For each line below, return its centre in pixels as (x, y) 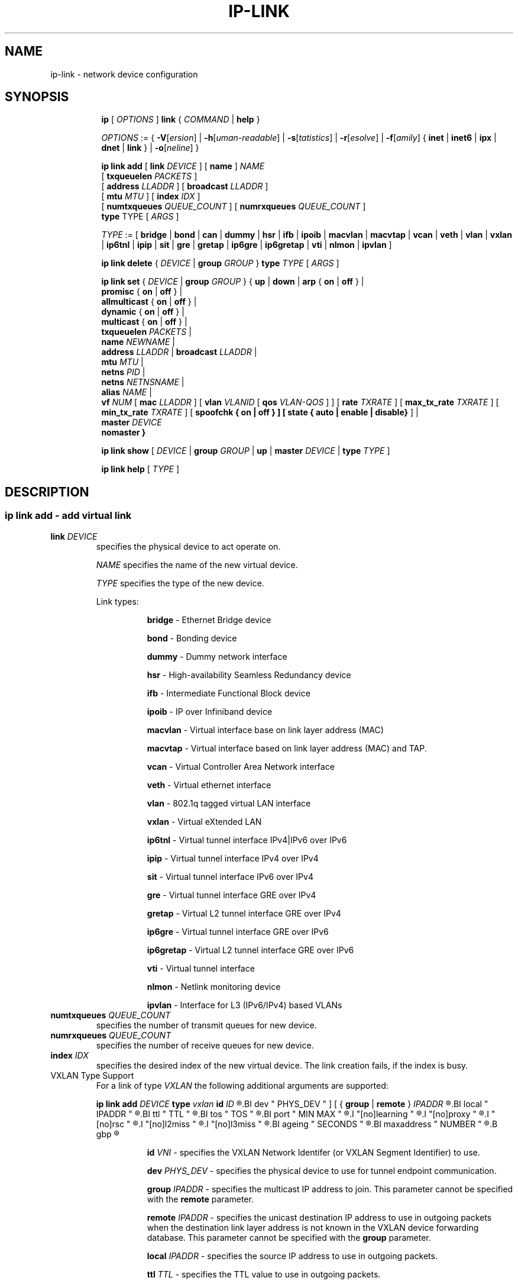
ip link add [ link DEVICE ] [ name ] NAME (183, 166)
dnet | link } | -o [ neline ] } (150, 148)
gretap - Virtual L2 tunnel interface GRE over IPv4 (244, 913)
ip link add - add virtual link (68, 516)
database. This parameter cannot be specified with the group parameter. (289, 1237)
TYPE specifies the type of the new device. (180, 583)
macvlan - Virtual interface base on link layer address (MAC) (265, 730)
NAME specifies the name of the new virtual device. (197, 564)
